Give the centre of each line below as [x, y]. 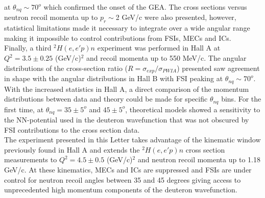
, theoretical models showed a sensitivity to [193, 109]
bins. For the [241, 99]
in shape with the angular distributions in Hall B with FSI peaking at [114, 78]
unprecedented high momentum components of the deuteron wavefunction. [121, 190]
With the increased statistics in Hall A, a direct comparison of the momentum [127, 89]
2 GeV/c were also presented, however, [176, 17]
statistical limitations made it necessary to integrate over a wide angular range [127, 28]
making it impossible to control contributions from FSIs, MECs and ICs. [118, 38]
